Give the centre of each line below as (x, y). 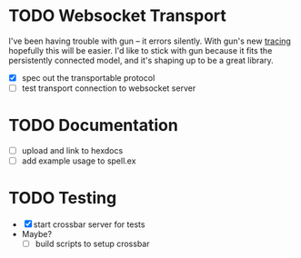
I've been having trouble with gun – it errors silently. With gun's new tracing (150, 41)
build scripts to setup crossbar (92, 244)
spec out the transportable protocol (88, 77)
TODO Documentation (93, 126)
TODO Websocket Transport (117, 16)
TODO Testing (63, 198)
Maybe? (36, 234)
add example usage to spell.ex (79, 161)
